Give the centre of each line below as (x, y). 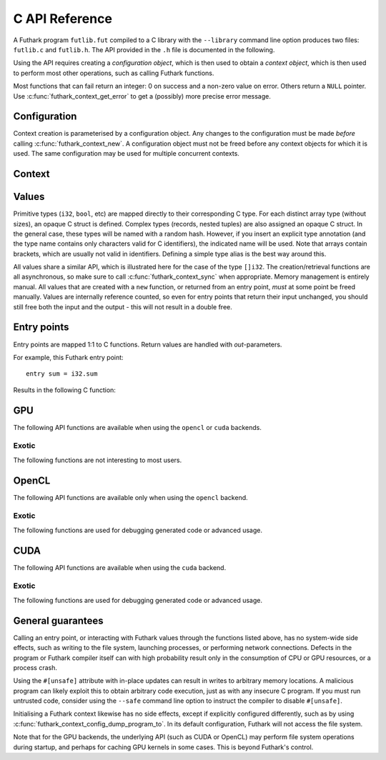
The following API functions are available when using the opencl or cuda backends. (138, 427)
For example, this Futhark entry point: (69, 357)
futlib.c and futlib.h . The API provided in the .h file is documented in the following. (144, 49)
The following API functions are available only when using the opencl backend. (130, 497)
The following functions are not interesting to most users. (98, 460)
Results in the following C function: (64, 390)
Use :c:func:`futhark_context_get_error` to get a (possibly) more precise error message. (142, 96)
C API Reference (63, 19)
